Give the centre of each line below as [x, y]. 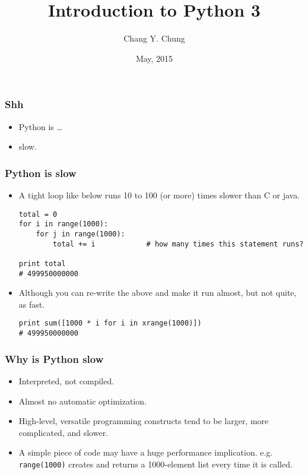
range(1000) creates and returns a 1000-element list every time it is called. [155, 464]
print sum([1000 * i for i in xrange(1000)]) [110, 323]
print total [42, 263]
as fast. [32, 304]
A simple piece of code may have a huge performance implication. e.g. [146, 452]
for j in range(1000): [80, 234]
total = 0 [38, 214]
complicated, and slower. [63, 432]
